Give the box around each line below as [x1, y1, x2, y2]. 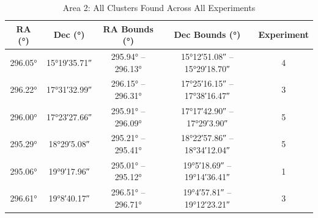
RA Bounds [103, 22, 153, 35]
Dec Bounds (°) [174, 28, 241, 41]
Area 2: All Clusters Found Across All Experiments [62, 1, 256, 13]
